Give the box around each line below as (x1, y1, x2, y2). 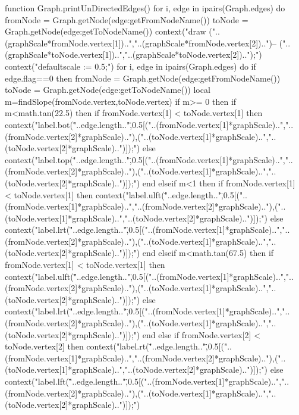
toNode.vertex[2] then (5, 340, 84, 352)
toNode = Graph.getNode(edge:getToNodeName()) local (5, 83, 210, 96)
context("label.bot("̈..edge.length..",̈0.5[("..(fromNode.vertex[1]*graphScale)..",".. (5, 118, 294, 130)
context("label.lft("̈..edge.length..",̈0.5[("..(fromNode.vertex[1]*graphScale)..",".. (5, 375, 289, 387)
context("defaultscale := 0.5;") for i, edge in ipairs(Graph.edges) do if (5, 60, 256, 72)
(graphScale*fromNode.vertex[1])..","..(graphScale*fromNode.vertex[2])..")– (5, 36, 277, 49)
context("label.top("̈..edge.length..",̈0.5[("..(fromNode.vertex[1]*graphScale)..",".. (5, 153, 293, 166)
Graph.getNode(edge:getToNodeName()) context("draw (5, 25, 206, 38)
